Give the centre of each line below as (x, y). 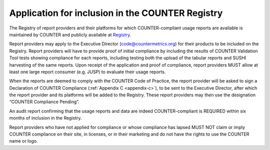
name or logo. (23, 141)
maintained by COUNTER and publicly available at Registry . (70, 34)
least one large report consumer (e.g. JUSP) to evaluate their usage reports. (87, 72)
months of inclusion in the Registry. (45, 118)
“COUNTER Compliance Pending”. (44, 102)
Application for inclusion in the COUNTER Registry (116, 13)
